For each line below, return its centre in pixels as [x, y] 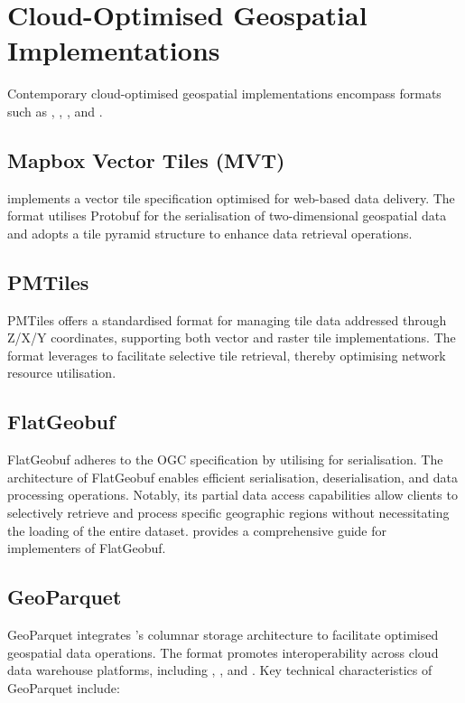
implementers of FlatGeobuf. [87, 548]
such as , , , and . [55, 111]
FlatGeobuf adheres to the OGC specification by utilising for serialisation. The [225, 459]
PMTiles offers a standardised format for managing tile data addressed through [227, 319]
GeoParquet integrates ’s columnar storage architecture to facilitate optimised [223, 635]
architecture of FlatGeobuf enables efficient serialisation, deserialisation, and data [233, 477]
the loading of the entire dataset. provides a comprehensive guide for [197, 530]
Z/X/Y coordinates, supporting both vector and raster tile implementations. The [232, 337]
